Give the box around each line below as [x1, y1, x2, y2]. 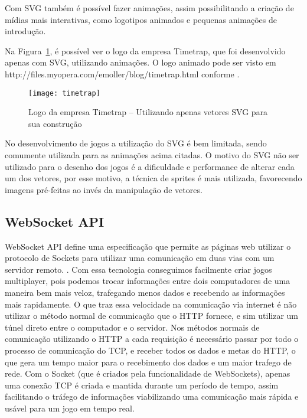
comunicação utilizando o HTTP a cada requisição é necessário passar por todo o [5, 332, 299, 345]
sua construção [28, 117, 82, 129]
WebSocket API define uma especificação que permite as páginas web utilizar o [5, 240, 291, 252]
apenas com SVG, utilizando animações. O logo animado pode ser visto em [5, 56, 276, 68]
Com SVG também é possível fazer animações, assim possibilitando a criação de [5, 2, 294, 14]
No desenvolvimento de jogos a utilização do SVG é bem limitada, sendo [5, 137, 267, 149]
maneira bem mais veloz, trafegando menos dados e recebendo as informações [5, 286, 285, 298]
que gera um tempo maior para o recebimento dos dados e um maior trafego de [5, 355, 292, 368]
